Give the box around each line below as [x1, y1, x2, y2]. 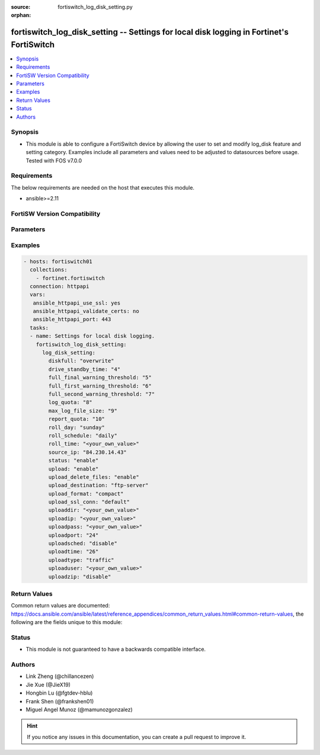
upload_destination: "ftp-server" [48, 482, 149, 489]
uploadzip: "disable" [48, 573, 111, 580]
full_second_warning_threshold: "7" [48, 391, 155, 397]
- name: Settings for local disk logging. [30, 332, 155, 340]
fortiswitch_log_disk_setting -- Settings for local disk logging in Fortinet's [11, 27, 289, 37]
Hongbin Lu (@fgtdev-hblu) [25, 689, 93, 696]
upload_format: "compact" [48, 490, 124, 497]
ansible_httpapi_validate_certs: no [33, 308, 139, 315]
